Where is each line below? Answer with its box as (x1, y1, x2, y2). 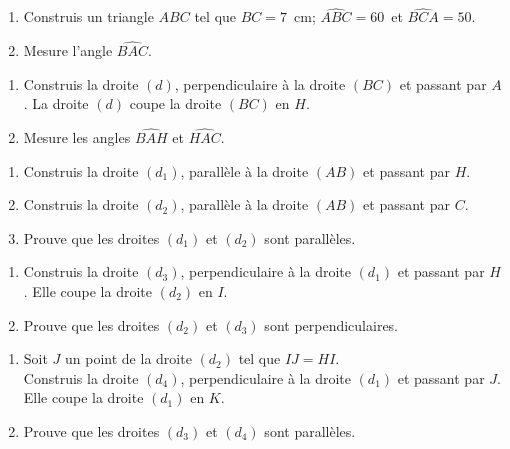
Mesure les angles (23, 127, 131, 148)
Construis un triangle (23, 6, 154, 27)
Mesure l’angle (23, 40, 113, 61)
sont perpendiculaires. (264, 314, 399, 335)
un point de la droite (65, 348, 192, 369)
